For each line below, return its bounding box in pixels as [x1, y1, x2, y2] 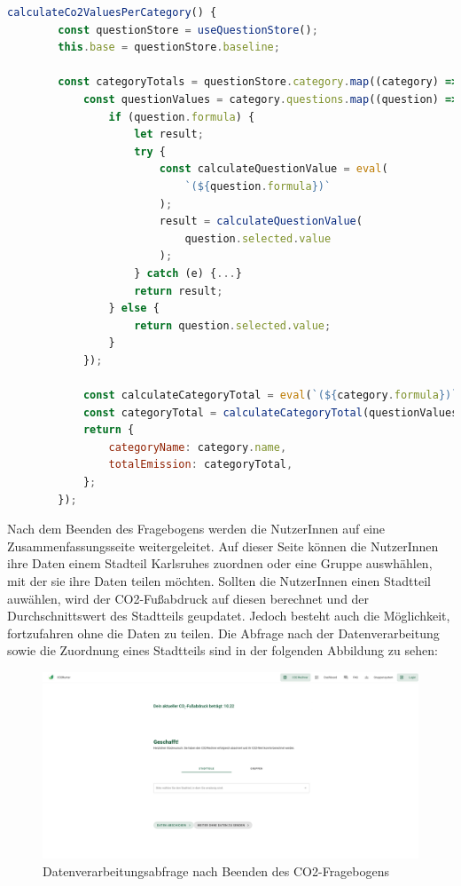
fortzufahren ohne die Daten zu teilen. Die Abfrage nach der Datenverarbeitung [7, 623, 440, 642]
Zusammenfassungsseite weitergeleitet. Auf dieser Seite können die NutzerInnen [7, 536, 439, 555]
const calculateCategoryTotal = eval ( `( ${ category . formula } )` [82, 389, 458, 402]
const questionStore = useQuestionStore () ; [58, 23, 318, 36]
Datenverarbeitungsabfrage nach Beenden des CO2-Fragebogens [43, 861, 390, 880]
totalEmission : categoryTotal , [108, 458, 293, 471]
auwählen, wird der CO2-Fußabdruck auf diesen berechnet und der [7, 589, 370, 607]
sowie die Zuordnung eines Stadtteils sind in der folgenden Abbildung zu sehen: [7, 641, 438, 660]
